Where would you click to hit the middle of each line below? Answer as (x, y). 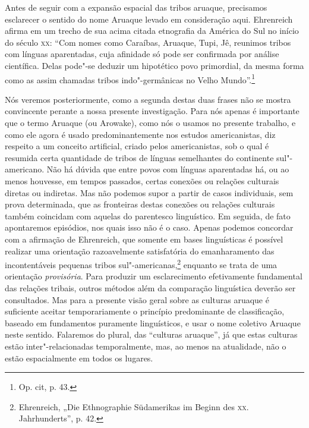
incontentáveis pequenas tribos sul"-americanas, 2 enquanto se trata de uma (141, 264)
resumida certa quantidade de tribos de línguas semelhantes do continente (139, 157)
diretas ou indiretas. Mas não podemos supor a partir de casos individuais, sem (149, 192)
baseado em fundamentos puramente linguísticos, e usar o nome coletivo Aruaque (153, 322)
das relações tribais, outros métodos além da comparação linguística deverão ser (150, 287)
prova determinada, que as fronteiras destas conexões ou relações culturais (140, 204)
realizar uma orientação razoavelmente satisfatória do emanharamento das (140, 251)
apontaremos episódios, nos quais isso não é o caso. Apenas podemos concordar (149, 227)
